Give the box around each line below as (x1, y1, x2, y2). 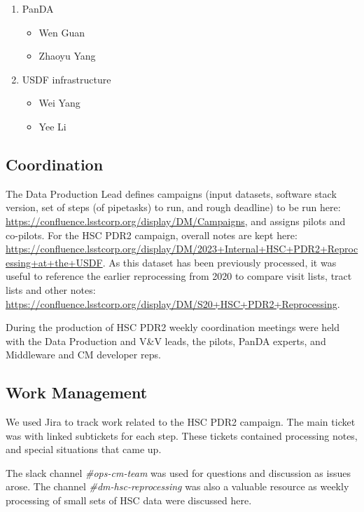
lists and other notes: (6, 282, 96, 297)
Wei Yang (38, 95, 80, 110)
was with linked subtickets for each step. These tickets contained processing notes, (6, 428, 358, 443)
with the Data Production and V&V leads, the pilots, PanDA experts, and (6, 333, 326, 348)
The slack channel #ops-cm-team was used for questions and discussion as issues (6, 465, 351, 480)
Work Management (6, 382, 148, 403)
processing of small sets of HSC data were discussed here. (6, 493, 252, 508)
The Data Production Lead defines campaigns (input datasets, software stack (6, 186, 337, 201)
